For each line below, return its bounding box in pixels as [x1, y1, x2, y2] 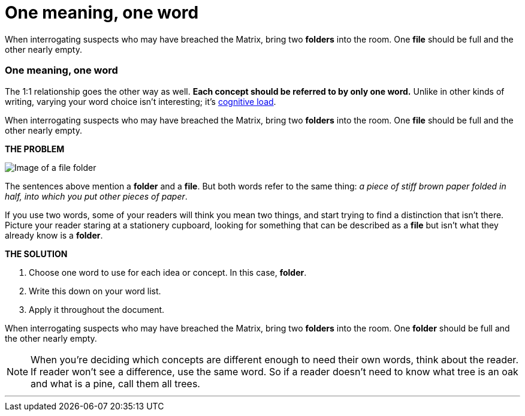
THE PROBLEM [5, 143, 65, 154]
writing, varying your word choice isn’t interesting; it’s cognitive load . [5, 96, 276, 107]
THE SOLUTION [5, 248, 68, 259]
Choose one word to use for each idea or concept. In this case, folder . [29, 267, 307, 278]
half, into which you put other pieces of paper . [5, 191, 188, 201]
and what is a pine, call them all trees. [31, 377, 200, 390]
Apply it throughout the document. [29, 304, 165, 315]
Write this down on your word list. [29, 285, 161, 296]
